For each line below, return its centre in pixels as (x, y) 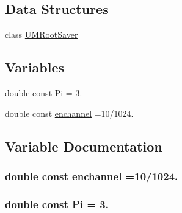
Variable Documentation (84, 146)
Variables (35, 67)
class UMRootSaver (42, 34)
